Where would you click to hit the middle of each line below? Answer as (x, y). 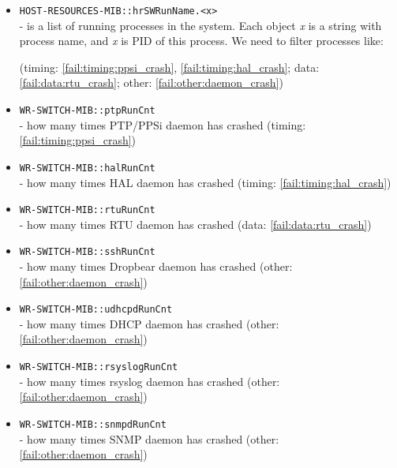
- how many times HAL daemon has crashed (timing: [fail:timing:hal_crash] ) (205, 182)
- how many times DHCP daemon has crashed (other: (149, 323)
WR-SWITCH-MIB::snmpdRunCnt (93, 424)
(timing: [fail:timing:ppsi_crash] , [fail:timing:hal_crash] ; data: (169, 67)
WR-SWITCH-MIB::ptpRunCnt (87, 111)
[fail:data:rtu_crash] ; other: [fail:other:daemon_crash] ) (151, 82)
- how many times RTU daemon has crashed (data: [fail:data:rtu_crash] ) (195, 224)
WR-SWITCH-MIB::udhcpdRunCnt (96, 310)
